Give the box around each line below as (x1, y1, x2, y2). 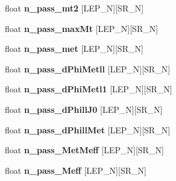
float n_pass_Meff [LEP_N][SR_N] (5, 164, 146, 176)
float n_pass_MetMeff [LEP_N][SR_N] (5, 144, 164, 156)
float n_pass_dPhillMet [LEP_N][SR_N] (5, 123, 171, 136)
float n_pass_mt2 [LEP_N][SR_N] (5, 2, 144, 14)
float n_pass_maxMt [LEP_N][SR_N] (5, 22, 159, 34)
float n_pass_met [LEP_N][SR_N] (5, 42, 143, 55)
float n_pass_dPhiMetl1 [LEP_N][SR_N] (5, 83, 172, 95)
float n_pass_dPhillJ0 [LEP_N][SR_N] (5, 103, 163, 115)
